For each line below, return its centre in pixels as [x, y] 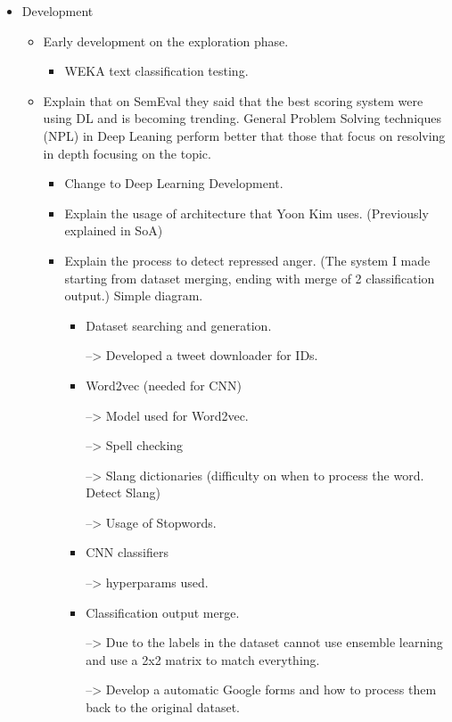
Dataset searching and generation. [179, 325]
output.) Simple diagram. [134, 295]
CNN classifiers [127, 552]
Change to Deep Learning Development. [174, 183]
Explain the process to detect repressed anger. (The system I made [247, 260]
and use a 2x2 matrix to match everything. [203, 659]
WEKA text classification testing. [156, 71]
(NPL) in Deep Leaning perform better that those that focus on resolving [244, 135]
